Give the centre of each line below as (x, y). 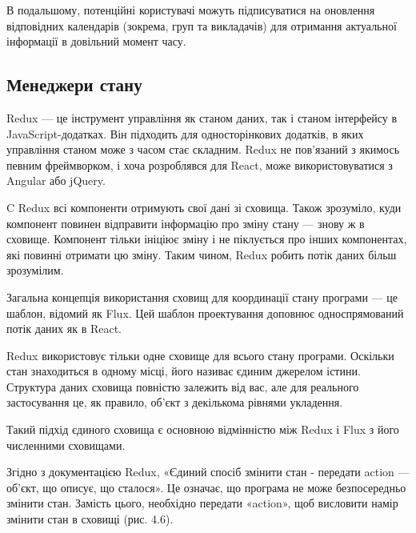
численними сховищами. (66, 445)
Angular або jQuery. (56, 180)
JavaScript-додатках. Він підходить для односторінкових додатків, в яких (185, 133)
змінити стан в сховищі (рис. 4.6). (90, 519)
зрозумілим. (35, 270)
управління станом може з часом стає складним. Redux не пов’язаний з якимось (203, 149)
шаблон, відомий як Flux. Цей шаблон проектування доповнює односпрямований (205, 313)
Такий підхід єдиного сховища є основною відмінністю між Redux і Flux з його (203, 429)
